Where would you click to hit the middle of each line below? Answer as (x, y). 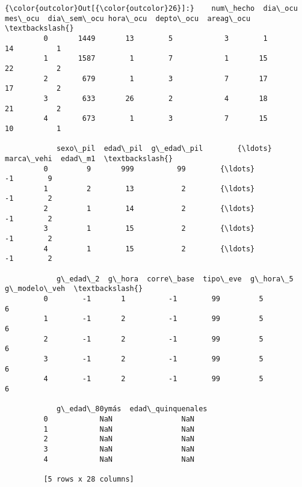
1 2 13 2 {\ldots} (149, 188)
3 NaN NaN (119, 449)
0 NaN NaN (119, 419)
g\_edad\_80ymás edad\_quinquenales (132, 409)
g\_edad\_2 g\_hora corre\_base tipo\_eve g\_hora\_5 (175, 279)
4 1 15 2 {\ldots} (149, 249)
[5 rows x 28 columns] (89, 479)
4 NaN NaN (119, 459)
